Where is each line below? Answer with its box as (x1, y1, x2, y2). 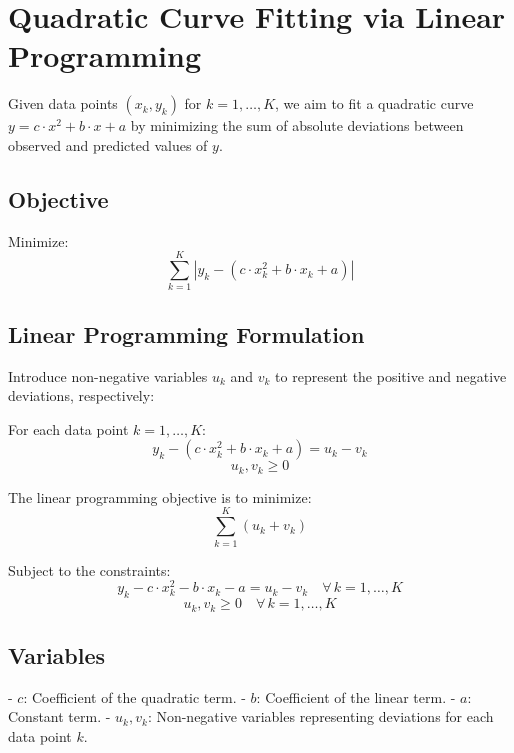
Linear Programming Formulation (8, 318, 365, 349)
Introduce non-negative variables (8, 365, 208, 386)
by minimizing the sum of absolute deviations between (130, 115, 464, 136)
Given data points (8, 93, 118, 114)
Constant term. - (8, 706, 111, 727)
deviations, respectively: (8, 385, 155, 406)
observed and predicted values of (8, 134, 208, 155)
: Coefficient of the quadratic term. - (23, 686, 246, 707)
